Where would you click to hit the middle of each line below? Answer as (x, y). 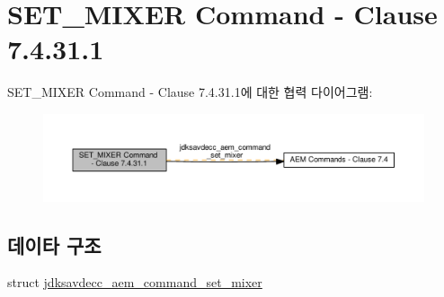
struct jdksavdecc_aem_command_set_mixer (135, 282)
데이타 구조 (54, 245)
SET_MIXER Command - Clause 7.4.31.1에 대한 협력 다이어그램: (190, 92)
